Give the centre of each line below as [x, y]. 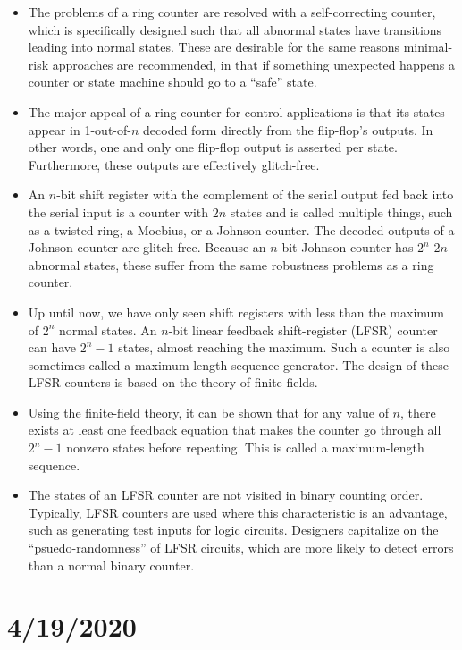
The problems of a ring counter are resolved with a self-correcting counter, [232, 12]
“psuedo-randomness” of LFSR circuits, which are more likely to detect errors [241, 548]
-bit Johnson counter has [345, 247]
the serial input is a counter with [118, 211]
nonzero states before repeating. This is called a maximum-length [245, 447]
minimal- [428, 47]
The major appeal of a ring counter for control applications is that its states [236, 111]
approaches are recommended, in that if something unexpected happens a [254, 64]
